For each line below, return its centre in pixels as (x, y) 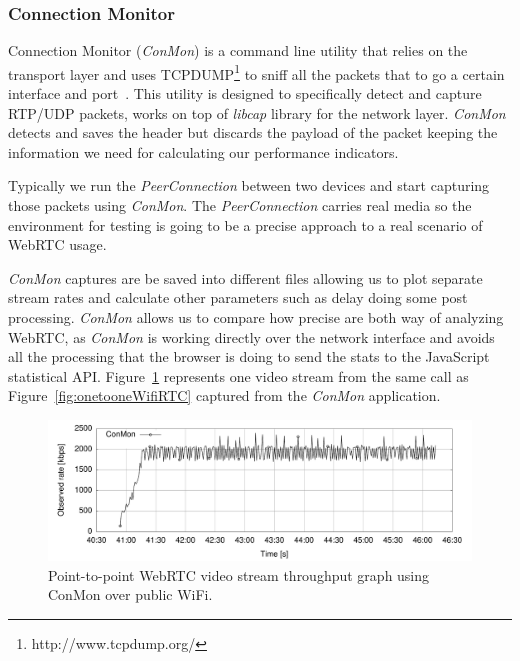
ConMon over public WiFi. (130, 594)
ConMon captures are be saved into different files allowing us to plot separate (245, 277)
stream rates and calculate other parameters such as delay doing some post (238, 297)
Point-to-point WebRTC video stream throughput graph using (239, 574)
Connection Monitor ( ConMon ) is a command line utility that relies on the (238, 50)
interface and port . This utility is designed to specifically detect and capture (245, 93)
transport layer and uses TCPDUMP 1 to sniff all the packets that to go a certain (256, 72)
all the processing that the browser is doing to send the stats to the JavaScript (249, 356)
